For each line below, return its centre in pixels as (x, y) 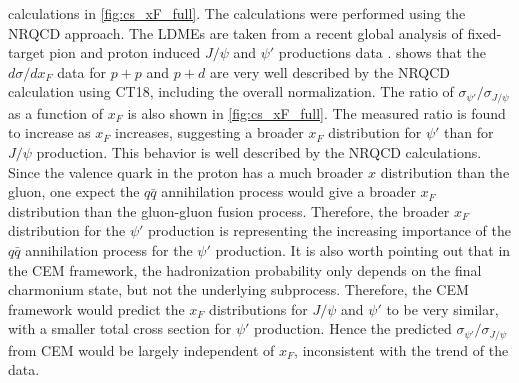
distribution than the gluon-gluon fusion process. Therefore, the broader (229, 210)
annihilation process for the (109, 249)
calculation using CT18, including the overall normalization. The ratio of (231, 91)
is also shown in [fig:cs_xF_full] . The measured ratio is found (316, 112)
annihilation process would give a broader (288, 191)
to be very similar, (442, 308)
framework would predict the (96, 308)
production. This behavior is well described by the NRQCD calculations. (259, 152)
